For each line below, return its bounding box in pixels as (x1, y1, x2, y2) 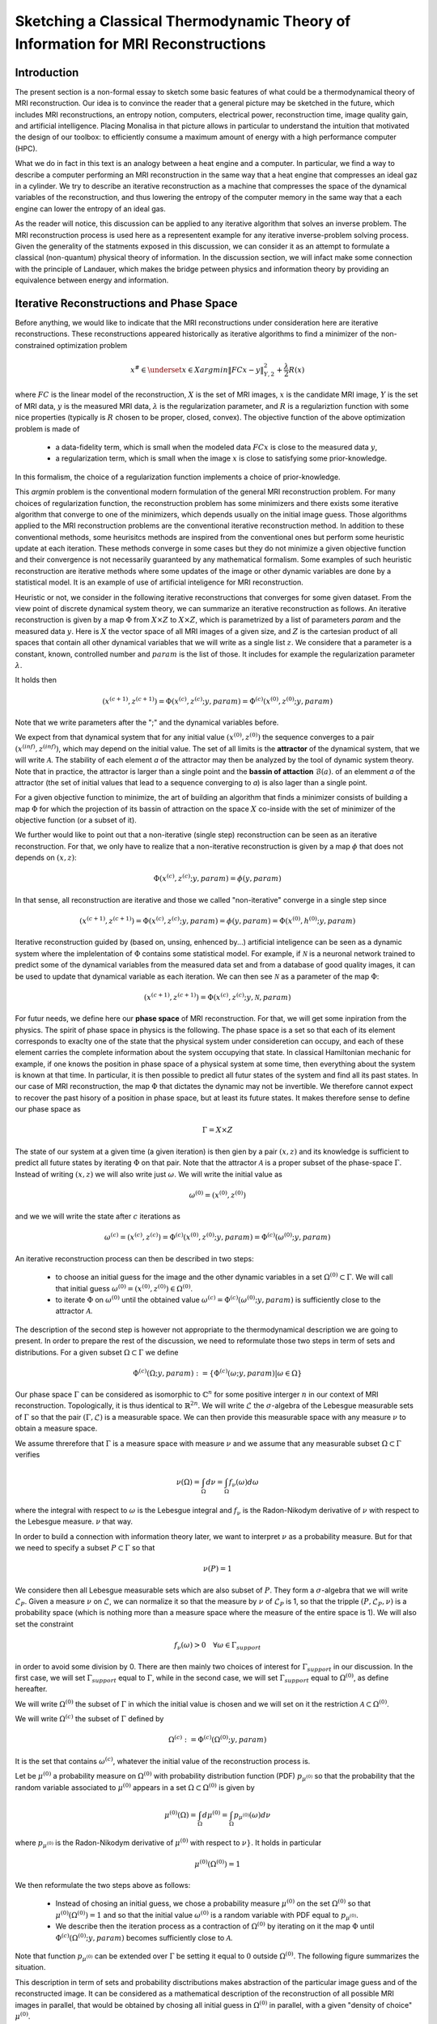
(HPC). (15, 143, 38, 153)
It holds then (15, 675, 57, 685)
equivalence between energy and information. (15, 275, 169, 285)
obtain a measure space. (15, 1423, 98, 1433)
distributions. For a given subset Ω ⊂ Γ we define (15, 1347, 179, 1357)
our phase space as (15, 1104, 81, 1114)
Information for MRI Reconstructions (15, 35, 266, 53)
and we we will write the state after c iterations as (15, 1211, 181, 1222)
